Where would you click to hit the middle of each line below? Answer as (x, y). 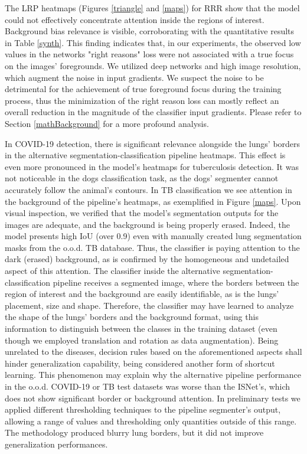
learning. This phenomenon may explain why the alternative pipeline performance (153, 375)
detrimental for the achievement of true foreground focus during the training (143, 89)
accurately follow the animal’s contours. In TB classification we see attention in (148, 189)
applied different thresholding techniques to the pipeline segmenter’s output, (143, 409)
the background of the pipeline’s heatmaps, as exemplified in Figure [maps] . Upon (153, 201)
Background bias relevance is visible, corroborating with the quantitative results (150, 31)
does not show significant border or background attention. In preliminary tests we (153, 398)
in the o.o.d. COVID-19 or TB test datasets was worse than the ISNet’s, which (148, 386)
